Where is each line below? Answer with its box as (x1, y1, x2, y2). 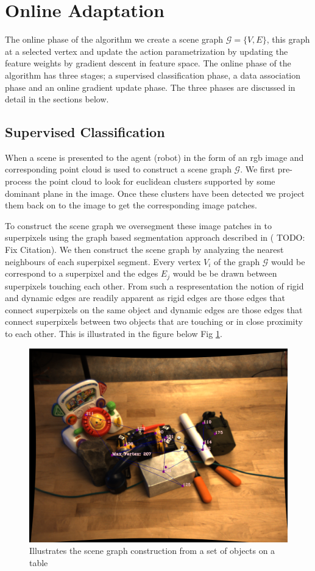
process (5, 175, 32, 188)
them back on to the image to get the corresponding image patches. (5, 199, 257, 211)
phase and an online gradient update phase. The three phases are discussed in (5, 80, 296, 93)
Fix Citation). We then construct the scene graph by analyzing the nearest (5, 243, 284, 256)
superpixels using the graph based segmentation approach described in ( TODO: (5, 231, 305, 244)
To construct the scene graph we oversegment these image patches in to (5, 219, 272, 232)
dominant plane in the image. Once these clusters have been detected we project (5, 186, 305, 199)
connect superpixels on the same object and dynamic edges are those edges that (5, 303, 303, 316)
